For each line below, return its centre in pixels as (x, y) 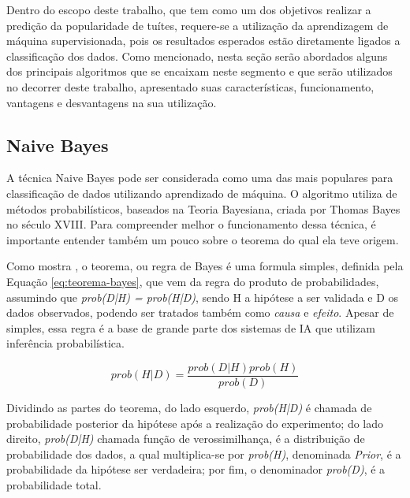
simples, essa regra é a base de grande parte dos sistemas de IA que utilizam (191, 327)
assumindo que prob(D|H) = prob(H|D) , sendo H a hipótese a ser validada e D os (203, 297)
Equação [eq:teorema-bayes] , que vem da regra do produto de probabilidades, (193, 281)
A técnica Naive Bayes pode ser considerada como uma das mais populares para (200, 178)
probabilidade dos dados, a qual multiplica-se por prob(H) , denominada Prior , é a (204, 453)
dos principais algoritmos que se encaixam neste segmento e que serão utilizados (199, 71)
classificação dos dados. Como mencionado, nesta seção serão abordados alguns (197, 56)
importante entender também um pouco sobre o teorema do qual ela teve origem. (203, 239)
